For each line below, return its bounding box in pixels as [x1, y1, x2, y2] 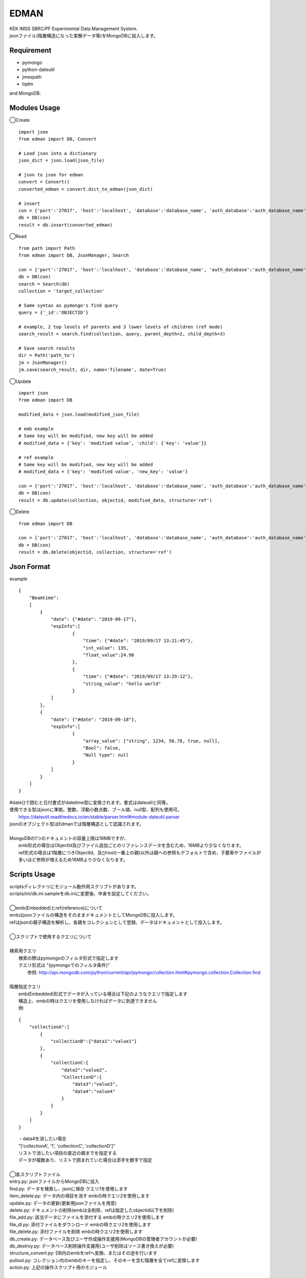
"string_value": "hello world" [83, 680, 161, 687]
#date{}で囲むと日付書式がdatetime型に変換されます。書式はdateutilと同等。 [9, 799, 171, 805]
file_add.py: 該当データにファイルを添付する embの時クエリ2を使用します [9, 1214, 165, 1220]
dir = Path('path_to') [18, 353, 75, 358]
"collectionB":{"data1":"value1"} [50, 1038, 137, 1044]
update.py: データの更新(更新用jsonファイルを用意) [9, 1200, 117, 1206]
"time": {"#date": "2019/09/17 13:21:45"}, [83, 638, 193, 644]
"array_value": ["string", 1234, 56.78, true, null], [83, 738, 220, 744]
